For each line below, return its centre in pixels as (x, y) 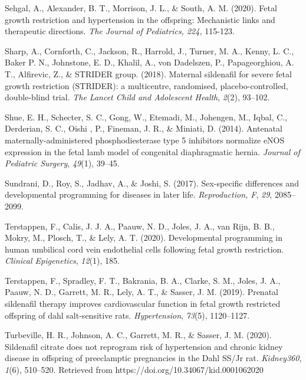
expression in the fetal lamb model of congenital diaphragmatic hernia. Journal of (152, 151)
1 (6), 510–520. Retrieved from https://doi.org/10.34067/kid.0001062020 (134, 370)
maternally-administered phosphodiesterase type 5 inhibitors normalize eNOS (145, 140)
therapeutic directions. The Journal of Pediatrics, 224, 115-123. (120, 31)
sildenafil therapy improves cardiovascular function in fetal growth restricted (143, 304)
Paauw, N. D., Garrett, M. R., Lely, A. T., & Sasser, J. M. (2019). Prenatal (142, 292)
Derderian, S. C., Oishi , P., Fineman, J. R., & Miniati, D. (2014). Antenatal (144, 128)
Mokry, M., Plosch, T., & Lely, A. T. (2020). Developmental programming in (144, 237)
